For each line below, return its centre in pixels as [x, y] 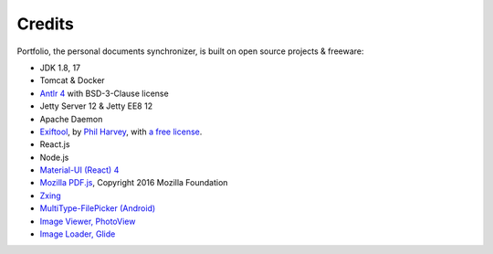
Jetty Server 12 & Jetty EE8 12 [96, 106]
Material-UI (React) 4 [79, 170]
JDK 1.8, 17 [60, 68]
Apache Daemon [71, 119]
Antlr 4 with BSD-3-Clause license [104, 93]
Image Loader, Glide [78, 234]
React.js [55, 144]
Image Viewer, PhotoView [88, 221]
